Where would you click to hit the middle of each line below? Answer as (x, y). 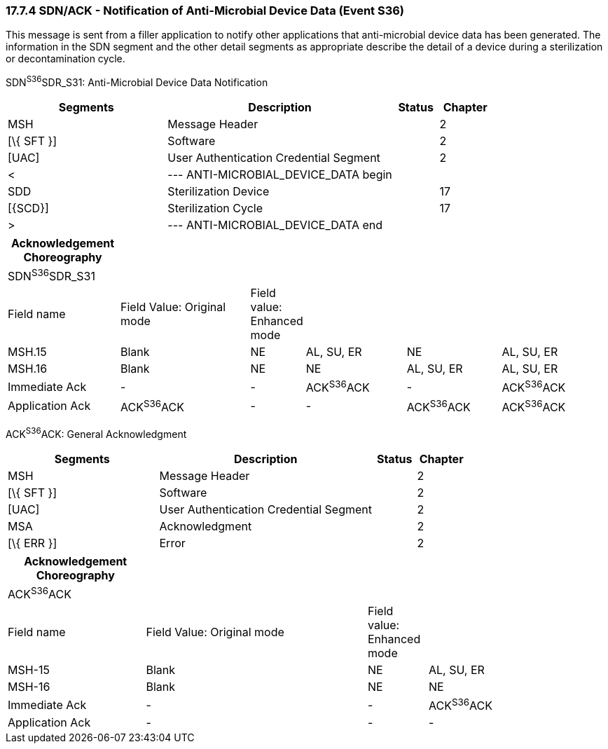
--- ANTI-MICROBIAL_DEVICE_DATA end (275, 225)
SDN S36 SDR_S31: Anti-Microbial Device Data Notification (137, 82)
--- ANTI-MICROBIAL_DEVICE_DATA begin (280, 175)
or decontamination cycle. (65, 59)
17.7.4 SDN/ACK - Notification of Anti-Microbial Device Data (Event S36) (205, 11)
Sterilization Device (219, 192)
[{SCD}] (28, 208)
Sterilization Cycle (215, 208)
